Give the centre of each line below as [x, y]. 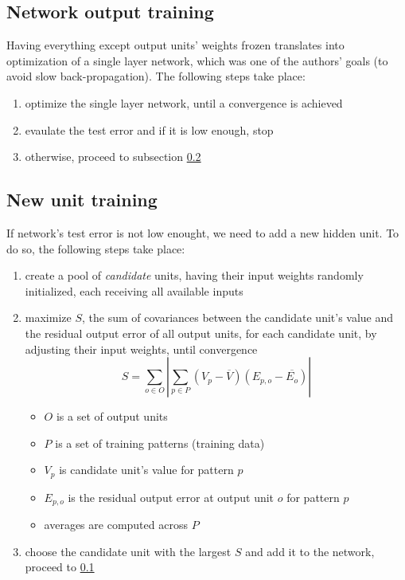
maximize [48, 317]
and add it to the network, [310, 551]
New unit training [82, 200]
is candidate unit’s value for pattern [146, 470]
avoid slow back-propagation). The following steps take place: [156, 76]
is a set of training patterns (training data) [160, 443]
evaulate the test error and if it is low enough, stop [149, 129]
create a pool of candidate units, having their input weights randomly [194, 275]
